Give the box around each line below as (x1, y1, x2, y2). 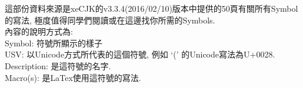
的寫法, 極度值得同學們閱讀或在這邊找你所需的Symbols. (5, 13, 215, 26)
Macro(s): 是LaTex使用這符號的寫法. (5, 71, 141, 83)
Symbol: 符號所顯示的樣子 (5, 36, 103, 49)
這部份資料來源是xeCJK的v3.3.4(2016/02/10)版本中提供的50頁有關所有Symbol (5, 2, 298, 14)
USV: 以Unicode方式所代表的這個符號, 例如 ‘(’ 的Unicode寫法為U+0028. (5, 48, 275, 60)
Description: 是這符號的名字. (5, 59, 111, 72)
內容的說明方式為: (5, 25, 73, 38)
